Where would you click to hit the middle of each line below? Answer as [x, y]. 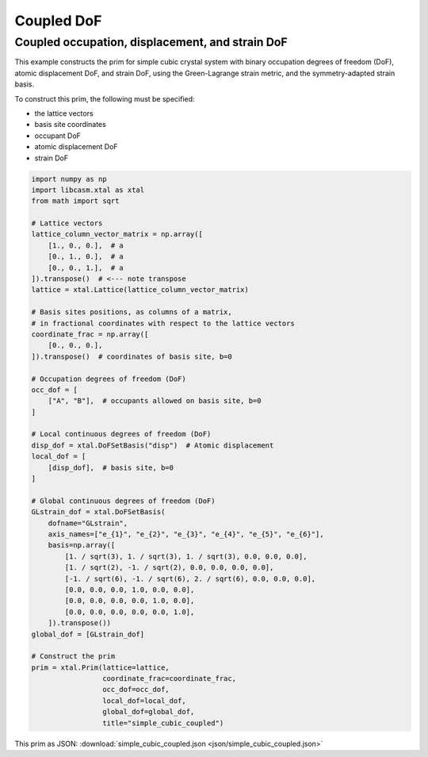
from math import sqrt [75, 201]
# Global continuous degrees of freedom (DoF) [123, 501]
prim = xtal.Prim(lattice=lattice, [100, 667]
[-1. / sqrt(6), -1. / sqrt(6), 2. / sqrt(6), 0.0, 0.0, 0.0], [190, 578]
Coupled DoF [58, 21]
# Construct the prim [73, 656]
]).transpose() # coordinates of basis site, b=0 [132, 356]
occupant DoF [57, 136]
